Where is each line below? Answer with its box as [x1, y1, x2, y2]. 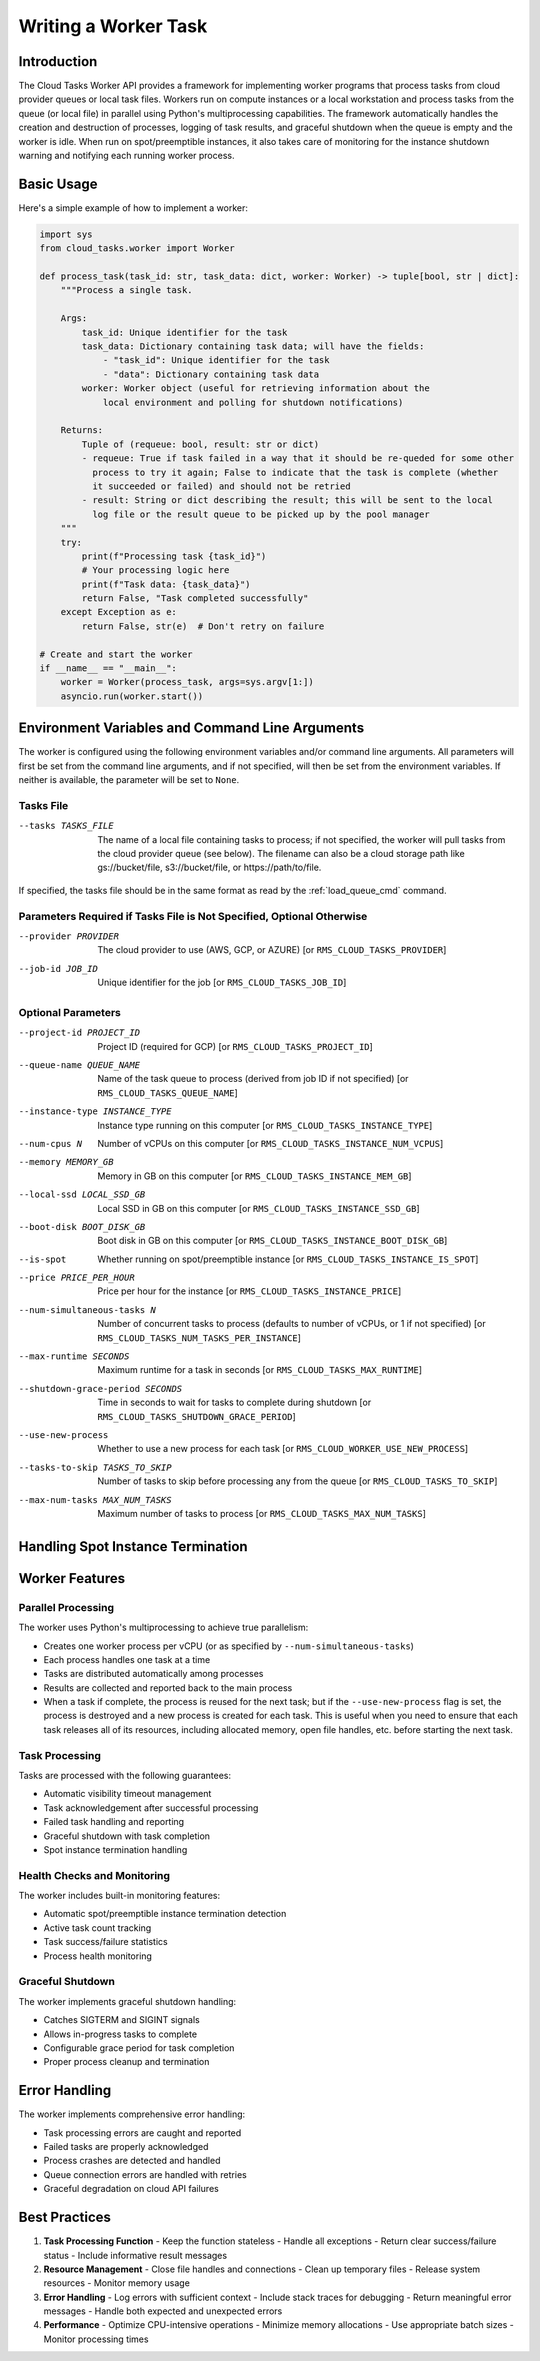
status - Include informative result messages [43, 2249, 228, 2261]
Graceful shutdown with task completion [43, 1830, 210, 1842]
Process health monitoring [43, 1950, 152, 1962]
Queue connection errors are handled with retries [43, 2168, 247, 2180]
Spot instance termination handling [43, 1843, 188, 1855]
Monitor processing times [43, 2333, 149, 2345]
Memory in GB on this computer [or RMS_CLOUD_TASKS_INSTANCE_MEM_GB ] [97, 1170, 412, 1182]
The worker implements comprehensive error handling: [18, 2108, 246, 2120]
